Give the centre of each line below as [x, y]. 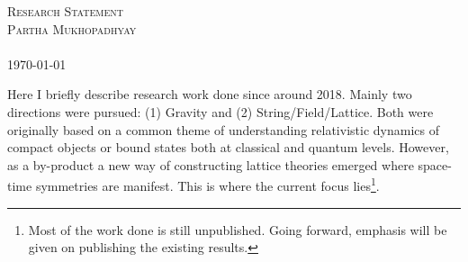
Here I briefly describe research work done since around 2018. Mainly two [210, 94]
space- [435, 164]
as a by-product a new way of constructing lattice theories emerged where [211, 164]
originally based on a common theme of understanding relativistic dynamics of [223, 129]
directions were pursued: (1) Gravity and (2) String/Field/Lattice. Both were [220, 111]
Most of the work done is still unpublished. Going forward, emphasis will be [238, 229]
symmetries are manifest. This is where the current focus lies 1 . [207, 184]
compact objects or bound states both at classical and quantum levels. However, [228, 147]
